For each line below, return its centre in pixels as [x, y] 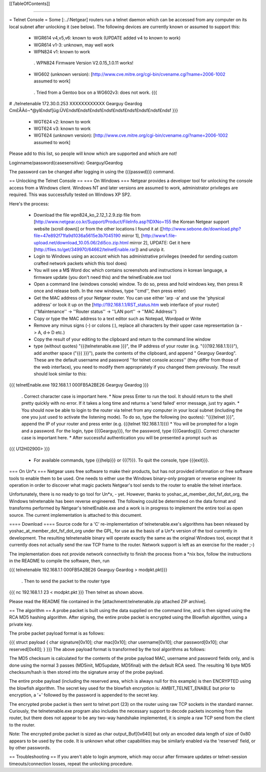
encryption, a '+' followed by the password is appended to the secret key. [84, 695]
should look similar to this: [60, 374]
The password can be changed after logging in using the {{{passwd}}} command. [92, 172]
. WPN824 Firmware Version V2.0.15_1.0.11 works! [84, 63]
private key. [21, 624]
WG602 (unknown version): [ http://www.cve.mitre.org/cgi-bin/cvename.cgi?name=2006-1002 [130, 74]
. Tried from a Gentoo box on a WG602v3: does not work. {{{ [96, 92]
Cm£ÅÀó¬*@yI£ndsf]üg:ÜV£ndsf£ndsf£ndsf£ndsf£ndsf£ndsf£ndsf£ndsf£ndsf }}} [94, 111]
